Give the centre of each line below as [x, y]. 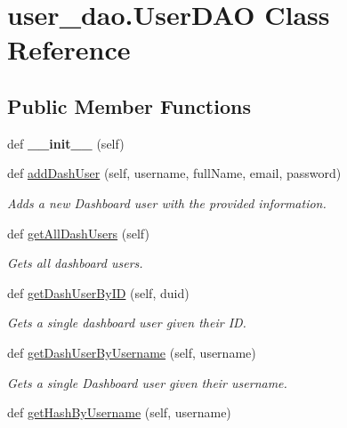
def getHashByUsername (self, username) [119, 412]
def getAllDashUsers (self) [78, 233]
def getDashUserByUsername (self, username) [132, 352]
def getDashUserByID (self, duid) [98, 292]
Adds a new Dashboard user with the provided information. [167, 202]
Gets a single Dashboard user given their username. [147, 382]
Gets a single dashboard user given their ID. [127, 323]
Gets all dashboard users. [75, 263]
